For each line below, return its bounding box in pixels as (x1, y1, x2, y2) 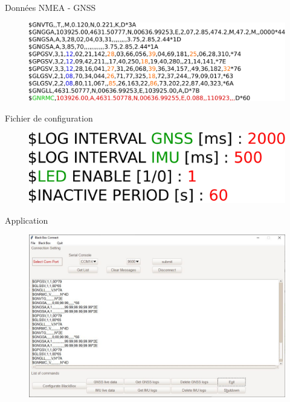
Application (5, 213, 48, 226)
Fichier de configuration (5, 111, 93, 124)
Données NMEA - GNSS (5, 1, 96, 13)
